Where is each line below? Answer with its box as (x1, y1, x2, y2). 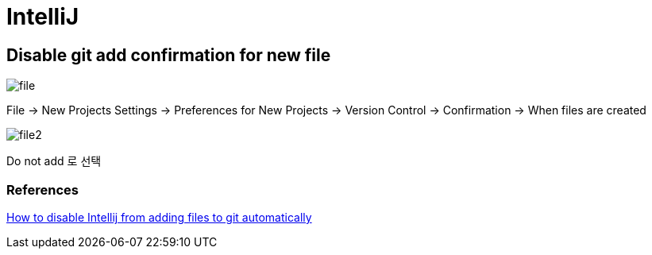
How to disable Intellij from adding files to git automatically (6, 210, 312, 224)
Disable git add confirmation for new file (6, 44, 331, 65)
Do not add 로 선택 (6, 154, 102, 168)
